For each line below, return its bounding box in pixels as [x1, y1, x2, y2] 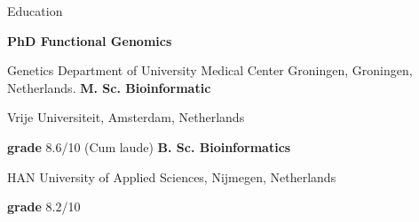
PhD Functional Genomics [7, 31, 172, 50]
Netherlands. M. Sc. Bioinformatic [7, 78, 211, 96]
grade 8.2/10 [7, 197, 81, 216]
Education [7, 2, 63, 19]
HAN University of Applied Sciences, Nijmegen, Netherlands [7, 167, 336, 186]
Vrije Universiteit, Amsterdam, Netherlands [7, 108, 245, 126]
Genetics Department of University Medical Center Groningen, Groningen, [7, 61, 413, 80]
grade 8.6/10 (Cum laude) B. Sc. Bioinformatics [7, 137, 291, 156]
